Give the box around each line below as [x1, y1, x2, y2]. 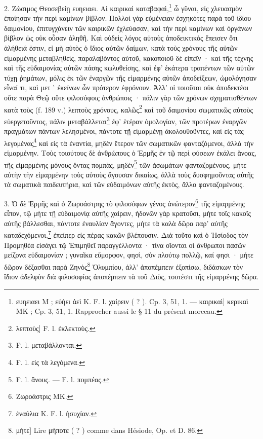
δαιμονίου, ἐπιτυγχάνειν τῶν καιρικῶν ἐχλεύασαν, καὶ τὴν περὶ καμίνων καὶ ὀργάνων [4, 22, 252, 33]
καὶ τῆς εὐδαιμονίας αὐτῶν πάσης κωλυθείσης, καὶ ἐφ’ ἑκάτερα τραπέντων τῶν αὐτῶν [4, 62, 255, 73]
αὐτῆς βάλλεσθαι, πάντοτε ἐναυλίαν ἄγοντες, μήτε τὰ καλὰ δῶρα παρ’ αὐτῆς [4, 217, 228, 228]
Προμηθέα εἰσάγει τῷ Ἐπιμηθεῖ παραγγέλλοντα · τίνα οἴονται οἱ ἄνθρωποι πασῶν [4, 239, 246, 250]
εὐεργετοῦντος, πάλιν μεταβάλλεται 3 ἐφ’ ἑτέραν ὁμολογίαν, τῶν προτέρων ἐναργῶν [4, 114, 247, 126]
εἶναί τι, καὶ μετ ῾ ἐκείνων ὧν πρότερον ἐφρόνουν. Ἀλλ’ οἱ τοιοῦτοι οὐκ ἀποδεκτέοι [4, 82, 249, 93]
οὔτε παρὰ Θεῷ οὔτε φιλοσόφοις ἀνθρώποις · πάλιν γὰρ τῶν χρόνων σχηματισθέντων [4, 92, 257, 102]
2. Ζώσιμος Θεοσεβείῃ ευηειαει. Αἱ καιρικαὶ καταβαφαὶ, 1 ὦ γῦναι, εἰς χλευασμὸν [4, 2, 242, 13]
